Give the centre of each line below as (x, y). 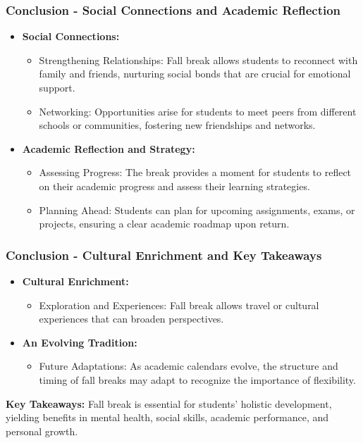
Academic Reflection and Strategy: (109, 148)
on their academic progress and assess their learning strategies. (174, 186)
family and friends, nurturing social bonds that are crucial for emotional (195, 74)
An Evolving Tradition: (80, 342)
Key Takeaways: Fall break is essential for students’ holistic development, (169, 403)
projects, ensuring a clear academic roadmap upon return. (164, 224)
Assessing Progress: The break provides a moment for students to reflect (195, 172)
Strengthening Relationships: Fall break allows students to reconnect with (198, 60)
